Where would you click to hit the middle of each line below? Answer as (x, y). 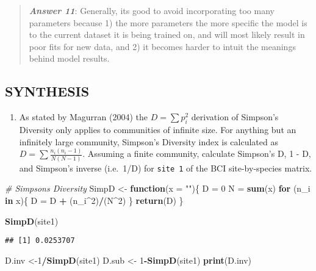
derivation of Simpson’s (235, 117)
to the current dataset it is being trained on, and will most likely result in (167, 34)
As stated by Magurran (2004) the (84, 117)
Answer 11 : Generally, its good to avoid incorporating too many (152, 10)
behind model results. (69, 58)
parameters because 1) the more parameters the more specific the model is (168, 22)
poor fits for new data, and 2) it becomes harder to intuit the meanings (162, 46)
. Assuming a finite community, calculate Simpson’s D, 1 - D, (197, 154)
